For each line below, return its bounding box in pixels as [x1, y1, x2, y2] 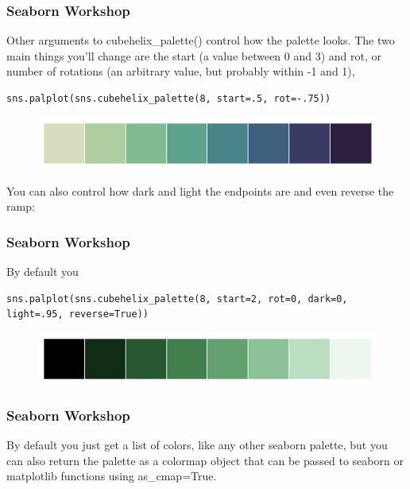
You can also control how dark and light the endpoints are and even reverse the [6, 182, 394, 199]
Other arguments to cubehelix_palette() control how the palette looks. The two [6, 32, 395, 49]
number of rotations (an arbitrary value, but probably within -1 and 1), [6, 63, 355, 80]
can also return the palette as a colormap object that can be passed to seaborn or [6, 452, 404, 468]
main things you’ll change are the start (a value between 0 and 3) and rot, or [6, 47, 382, 64]
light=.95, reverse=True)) [6, 309, 149, 320]
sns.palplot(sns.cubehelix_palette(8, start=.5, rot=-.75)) [6, 93, 331, 104]
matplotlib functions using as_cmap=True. [6, 468, 217, 484]
